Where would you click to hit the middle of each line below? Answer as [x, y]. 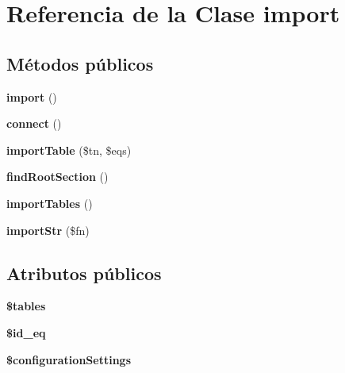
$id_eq [26, 332]
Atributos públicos [84, 273]
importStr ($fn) [48, 230]
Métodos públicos [80, 63]
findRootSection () [57, 177]
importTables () [50, 203]
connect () [34, 123]
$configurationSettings [69, 359]
